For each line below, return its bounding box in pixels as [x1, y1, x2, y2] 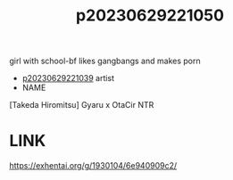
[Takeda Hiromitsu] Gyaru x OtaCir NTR [9, 100, 154, 110]
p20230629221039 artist [21, 73, 114, 84]
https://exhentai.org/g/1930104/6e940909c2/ [9, 160, 178, 171]
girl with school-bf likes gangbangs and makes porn [9, 55, 201, 67]
